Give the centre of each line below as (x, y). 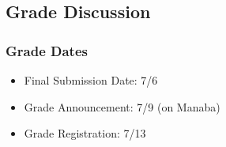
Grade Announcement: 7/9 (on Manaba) (122, 106)
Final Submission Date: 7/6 (91, 80)
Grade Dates (47, 50)
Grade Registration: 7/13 (85, 133)
